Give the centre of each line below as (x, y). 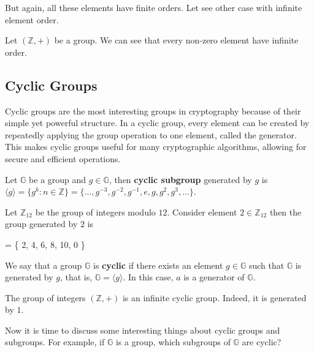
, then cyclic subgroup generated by (180, 179)
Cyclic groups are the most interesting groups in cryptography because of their (153, 110)
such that (266, 265)
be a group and (58, 179)
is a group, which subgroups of (173, 342)
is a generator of (214, 277)
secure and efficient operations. (63, 158)
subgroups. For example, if (55, 342)
